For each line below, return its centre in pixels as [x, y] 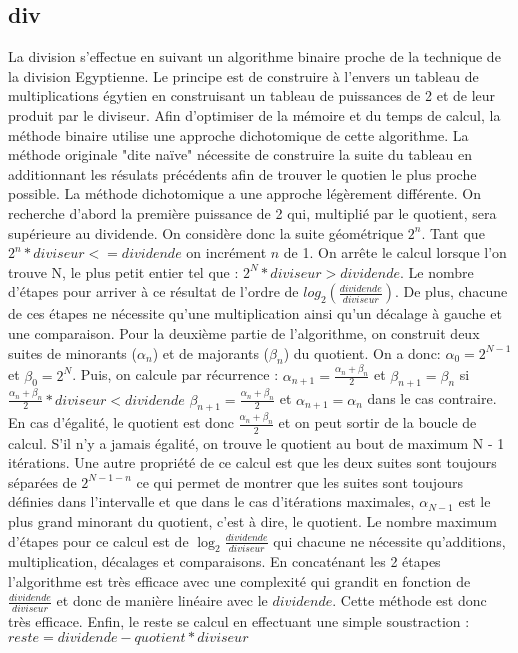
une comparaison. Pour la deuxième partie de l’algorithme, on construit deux [244, 332]
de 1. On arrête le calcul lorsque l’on [395, 252]
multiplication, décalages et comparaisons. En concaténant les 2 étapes [224, 561]
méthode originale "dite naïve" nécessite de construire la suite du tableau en [240, 154]
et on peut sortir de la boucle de [377, 422]
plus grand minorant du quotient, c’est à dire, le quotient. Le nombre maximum [252, 520]
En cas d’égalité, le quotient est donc [121, 422]
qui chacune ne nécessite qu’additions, [389, 540]
